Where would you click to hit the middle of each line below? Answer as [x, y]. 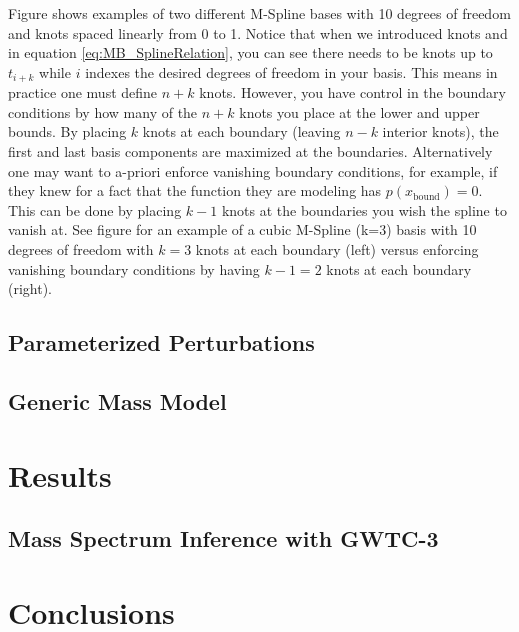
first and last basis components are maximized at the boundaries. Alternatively [250, 151]
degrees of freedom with [81, 248]
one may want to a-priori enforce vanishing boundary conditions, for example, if [253, 170]
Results [60, 474]
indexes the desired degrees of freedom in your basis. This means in [291, 71]
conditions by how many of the [103, 111]
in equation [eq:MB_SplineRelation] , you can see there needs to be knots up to [250, 52]
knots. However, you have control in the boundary [352, 92]
